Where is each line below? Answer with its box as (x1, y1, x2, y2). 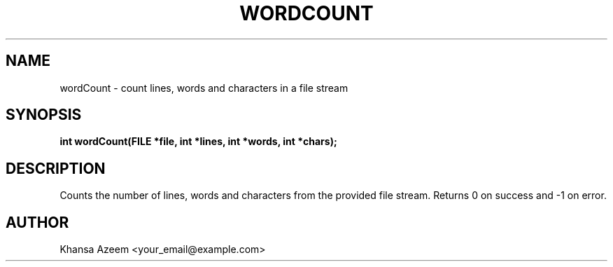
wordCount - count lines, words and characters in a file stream (59, 81, 348, 94)
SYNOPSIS (6, 106, 82, 124)
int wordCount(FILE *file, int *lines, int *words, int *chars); (59, 135, 337, 148)
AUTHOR (6, 213, 69, 231)
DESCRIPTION (6, 159, 106, 177)
